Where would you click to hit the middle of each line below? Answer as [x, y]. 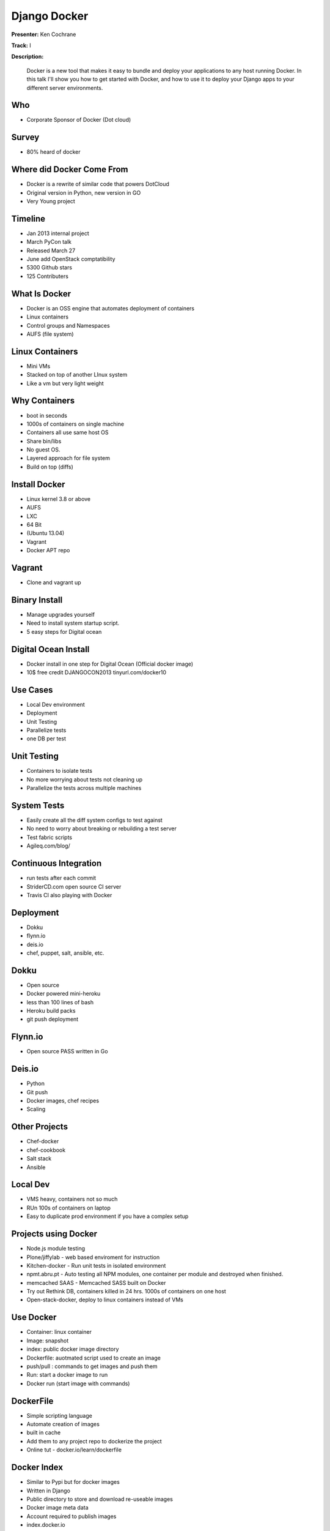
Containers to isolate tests [60, 771]
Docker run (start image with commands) [78, 1383]
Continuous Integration [57, 863]
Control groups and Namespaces [68, 325]
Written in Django [48, 1491]
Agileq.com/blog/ [48, 846]
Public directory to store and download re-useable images [100, 1499]
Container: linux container [59, 1332]
